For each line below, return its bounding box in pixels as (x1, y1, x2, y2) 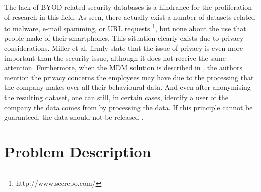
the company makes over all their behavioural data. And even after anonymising (4, 82, 251, 92)
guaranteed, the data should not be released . (4, 112, 144, 122)
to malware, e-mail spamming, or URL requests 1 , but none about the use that (4, 22, 246, 33)
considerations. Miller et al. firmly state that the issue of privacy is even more (4, 43, 243, 53)
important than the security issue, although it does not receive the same (4, 52, 226, 63)
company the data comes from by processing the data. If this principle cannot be (4, 102, 253, 112)
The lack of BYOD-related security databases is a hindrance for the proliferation (4, 2, 252, 12)
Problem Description (4, 141, 151, 161)
